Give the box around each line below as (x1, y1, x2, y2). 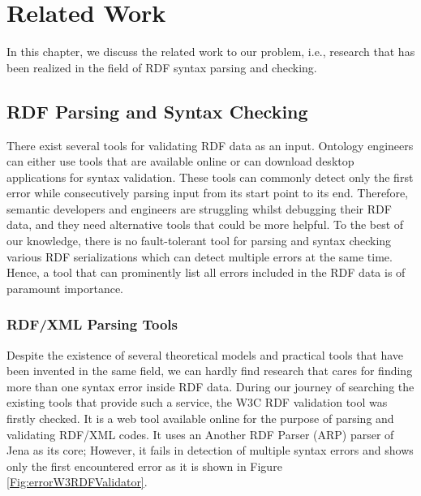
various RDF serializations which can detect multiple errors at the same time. (6, 248, 393, 265)
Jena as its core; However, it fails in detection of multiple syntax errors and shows (6, 442, 414, 459)
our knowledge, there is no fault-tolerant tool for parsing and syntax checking (6, 232, 392, 249)
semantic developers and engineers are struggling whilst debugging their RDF (6, 200, 392, 217)
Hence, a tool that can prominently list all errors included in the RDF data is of (6, 264, 406, 281)
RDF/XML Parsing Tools (6, 314, 178, 334)
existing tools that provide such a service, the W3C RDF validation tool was (6, 394, 388, 411)
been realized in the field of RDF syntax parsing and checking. (6, 58, 317, 75)
